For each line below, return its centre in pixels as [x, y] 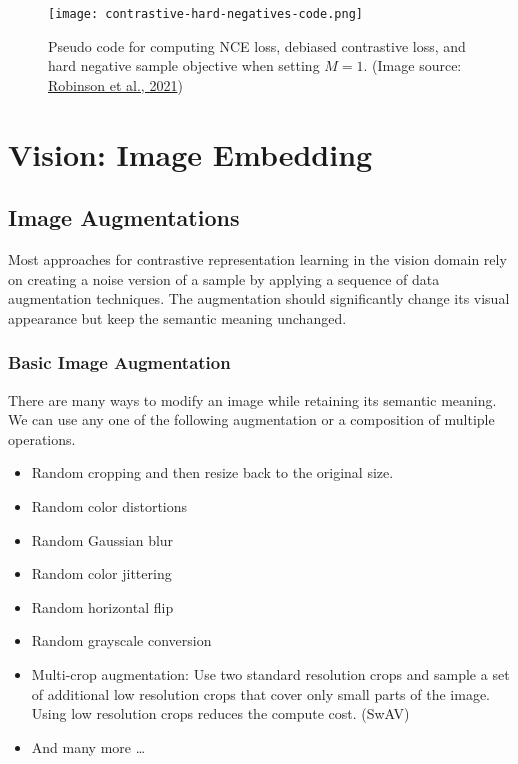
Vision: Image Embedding [190, 153]
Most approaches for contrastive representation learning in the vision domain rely [257, 259]
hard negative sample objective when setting [184, 65]
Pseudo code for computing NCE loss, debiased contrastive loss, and [257, 45]
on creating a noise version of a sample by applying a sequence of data [224, 278]
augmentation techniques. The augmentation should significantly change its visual [259, 298]
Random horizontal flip [102, 606]
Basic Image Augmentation [119, 362]
